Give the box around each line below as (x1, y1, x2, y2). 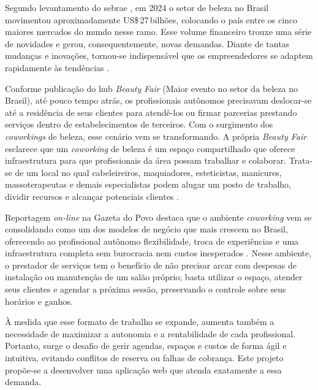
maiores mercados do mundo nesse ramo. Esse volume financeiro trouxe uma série (5, 25, 312, 38)
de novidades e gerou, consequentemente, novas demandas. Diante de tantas (5, 37, 290, 50)
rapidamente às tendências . (5, 61, 110, 74)
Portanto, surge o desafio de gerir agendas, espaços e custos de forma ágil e (5, 339, 287, 352)
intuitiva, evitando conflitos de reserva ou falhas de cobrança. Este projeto (5, 351, 284, 364)
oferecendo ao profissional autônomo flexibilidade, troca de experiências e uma (5, 234, 299, 247)
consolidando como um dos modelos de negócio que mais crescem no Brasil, (5, 223, 288, 235)
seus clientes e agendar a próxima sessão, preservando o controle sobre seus (5, 283, 286, 296)
